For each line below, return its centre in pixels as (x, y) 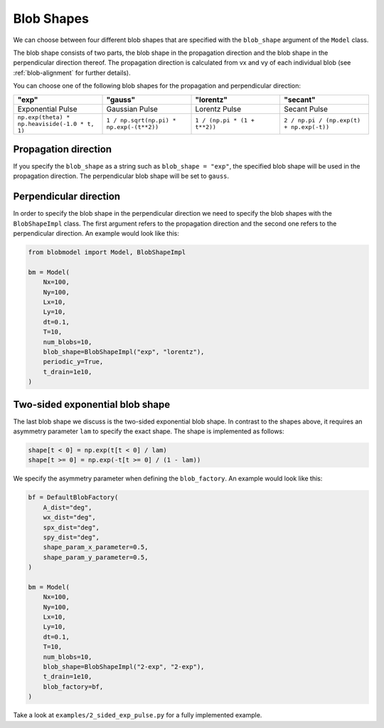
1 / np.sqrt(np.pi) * (142, 120)
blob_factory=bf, (73, 686)
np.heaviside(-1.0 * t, (56, 123)
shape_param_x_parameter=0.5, (96, 547)
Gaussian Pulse (132, 109)
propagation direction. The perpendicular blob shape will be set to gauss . (121, 176)
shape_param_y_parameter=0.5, (96, 557)
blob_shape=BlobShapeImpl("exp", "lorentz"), (124, 352)
